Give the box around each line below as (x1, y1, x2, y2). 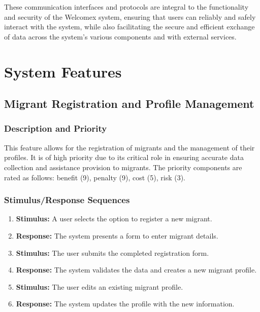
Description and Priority (4, 122, 107, 135)
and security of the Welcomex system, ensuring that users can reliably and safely (4, 11, 256, 22)
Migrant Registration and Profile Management (4, 96, 254, 111)
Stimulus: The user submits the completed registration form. (16, 247, 209, 258)
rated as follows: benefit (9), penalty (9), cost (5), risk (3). (4, 172, 185, 182)
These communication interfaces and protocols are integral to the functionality (4, 2, 249, 12)
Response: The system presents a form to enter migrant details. (16, 230, 218, 241)
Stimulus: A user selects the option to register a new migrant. (16, 213, 212, 224)
